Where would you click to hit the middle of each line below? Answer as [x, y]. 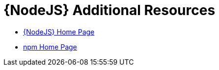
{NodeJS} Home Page [59, 32]
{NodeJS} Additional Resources [109, 10]
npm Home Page [50, 47]
